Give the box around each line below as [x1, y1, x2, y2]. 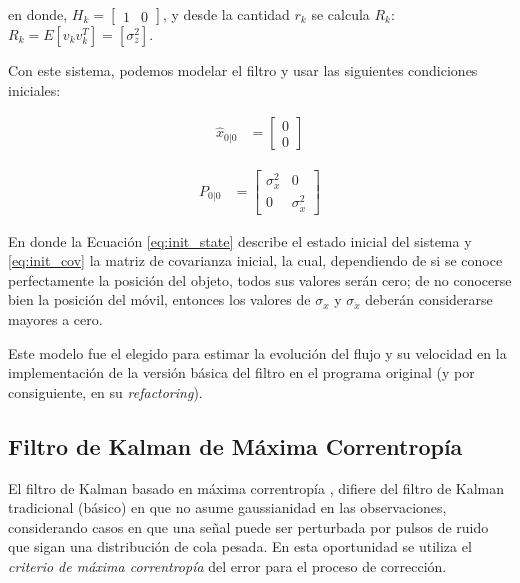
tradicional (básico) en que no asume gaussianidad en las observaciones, [8, 497, 447, 518]
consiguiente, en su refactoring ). [8, 381, 203, 402]
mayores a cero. [8, 309, 103, 330]
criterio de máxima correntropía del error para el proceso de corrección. [8, 555, 447, 576]
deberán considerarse [365, 289, 493, 310]
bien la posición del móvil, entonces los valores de [8, 289, 311, 310]
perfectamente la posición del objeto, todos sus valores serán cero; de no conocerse [8, 269, 512, 290]
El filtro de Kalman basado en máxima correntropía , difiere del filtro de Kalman [8, 477, 504, 498]
